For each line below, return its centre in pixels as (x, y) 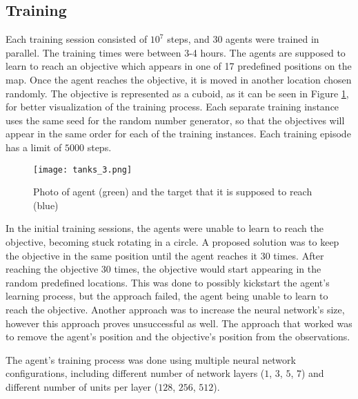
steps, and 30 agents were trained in (243, 39)
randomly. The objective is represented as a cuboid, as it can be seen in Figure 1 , (177, 93)
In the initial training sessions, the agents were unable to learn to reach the (165, 228)
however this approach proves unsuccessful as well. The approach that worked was (179, 323)
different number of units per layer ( (82, 386)
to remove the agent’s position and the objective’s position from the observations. (178, 337)
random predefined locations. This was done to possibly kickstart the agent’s (168, 282)
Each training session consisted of (77, 39)
